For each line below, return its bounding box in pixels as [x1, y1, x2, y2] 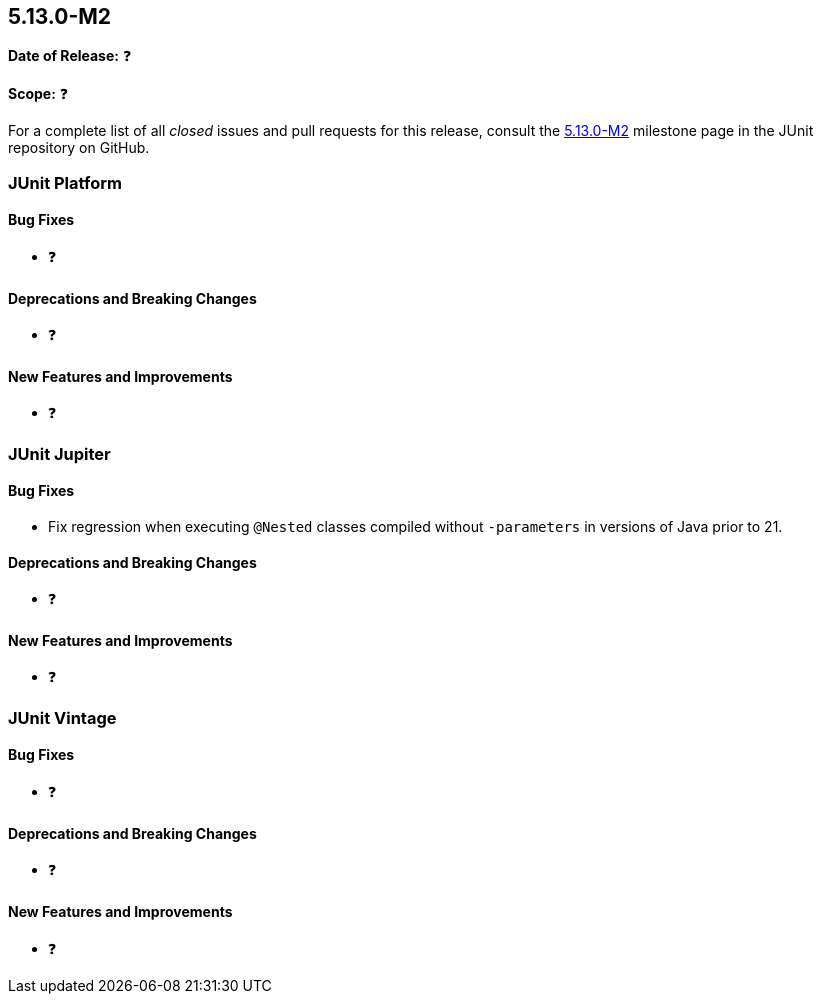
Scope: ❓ [8, 85, 69, 103]
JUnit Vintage [8, 707, 117, 728]
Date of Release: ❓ [8, 47, 132, 65]
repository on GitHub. [8, 139, 150, 157]
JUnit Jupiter [8, 443, 111, 464]
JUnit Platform [8, 172, 122, 193]
